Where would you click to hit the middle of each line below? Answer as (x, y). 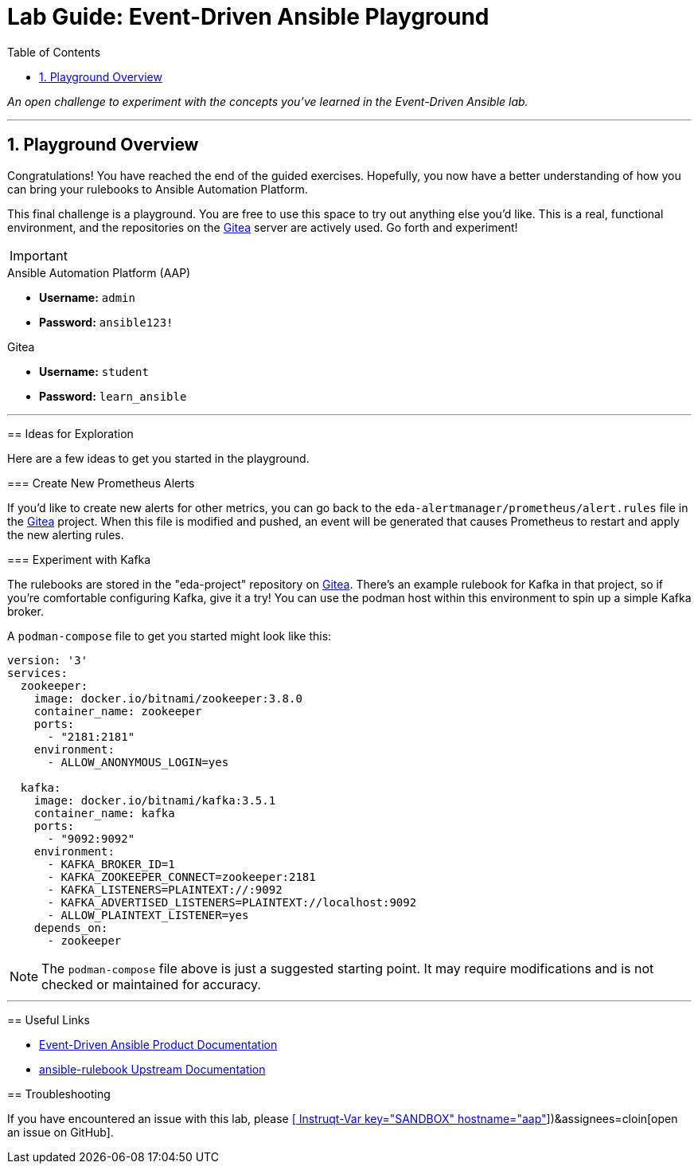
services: (37, 673)
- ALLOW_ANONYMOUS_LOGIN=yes (138, 762)
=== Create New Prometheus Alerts (101, 483)
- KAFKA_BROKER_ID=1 (111, 864)
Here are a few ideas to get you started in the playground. (158, 458)
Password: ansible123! (106, 322)
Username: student (94, 371)
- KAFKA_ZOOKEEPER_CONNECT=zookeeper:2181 (181, 877)
